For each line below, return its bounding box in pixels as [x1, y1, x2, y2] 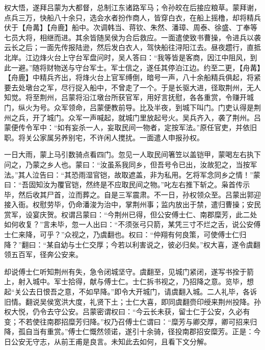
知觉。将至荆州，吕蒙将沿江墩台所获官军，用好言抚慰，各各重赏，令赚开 [4, 92, 247, 103]
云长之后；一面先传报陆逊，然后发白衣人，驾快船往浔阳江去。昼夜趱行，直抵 [4, 42, 261, 53]
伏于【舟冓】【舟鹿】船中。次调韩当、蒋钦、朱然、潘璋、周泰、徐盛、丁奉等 [4, 22, 257, 33]
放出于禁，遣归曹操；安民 [175, 199, 261, 210]
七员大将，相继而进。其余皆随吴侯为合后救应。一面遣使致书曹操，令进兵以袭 [4, 32, 261, 42]
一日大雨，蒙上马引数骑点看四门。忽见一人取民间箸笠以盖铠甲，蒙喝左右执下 [4, 149, 261, 160]
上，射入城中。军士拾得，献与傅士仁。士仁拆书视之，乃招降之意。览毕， [4, 276, 247, 287]
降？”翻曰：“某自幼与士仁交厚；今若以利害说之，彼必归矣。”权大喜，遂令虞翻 [4, 239, 260, 249]
